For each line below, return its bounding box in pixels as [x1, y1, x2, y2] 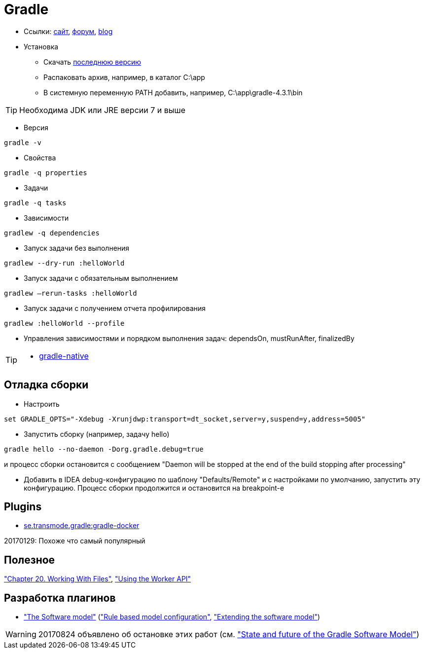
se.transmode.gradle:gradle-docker [24, 521, 140, 530]
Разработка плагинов [4, 591, 116, 604]
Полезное [4, 553, 55, 566]
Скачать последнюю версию [43, 57, 141, 66]
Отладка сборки [4, 379, 89, 391]
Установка [24, 42, 59, 51]
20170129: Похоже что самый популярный [4, 537, 145, 545]
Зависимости [24, 213, 69, 222]
